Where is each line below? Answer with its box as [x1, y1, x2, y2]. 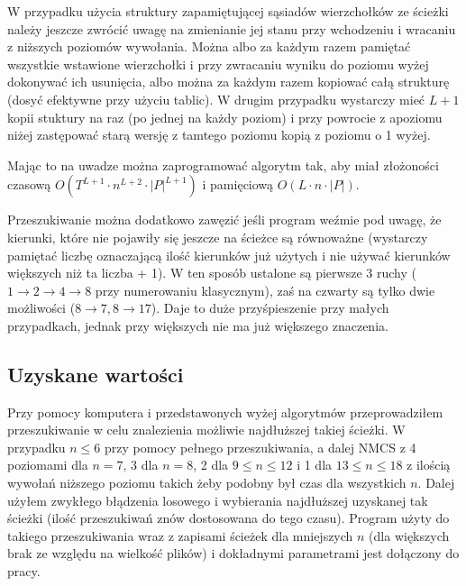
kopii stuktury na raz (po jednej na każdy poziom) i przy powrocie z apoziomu [7, 107, 443, 126]
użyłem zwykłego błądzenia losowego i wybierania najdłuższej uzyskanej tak [7, 490, 428, 509]
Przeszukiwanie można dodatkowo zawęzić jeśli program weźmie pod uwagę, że [7, 210, 442, 229]
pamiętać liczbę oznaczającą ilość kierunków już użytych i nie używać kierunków [7, 245, 451, 264]
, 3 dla [123, 455, 159, 474]
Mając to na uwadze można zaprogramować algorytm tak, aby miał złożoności [7, 155, 439, 174]
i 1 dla [297, 455, 333, 474]
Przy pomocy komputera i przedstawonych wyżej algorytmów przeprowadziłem [7, 402, 443, 421]
